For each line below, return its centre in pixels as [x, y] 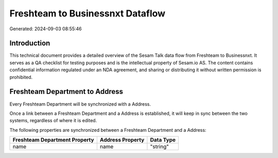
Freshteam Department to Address [66, 92]
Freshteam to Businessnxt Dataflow [88, 13]
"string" [160, 147]
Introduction [30, 43]
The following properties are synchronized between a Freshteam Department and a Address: [108, 130]
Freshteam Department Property [54, 140]
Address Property [122, 140]
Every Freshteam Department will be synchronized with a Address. [80, 104]
